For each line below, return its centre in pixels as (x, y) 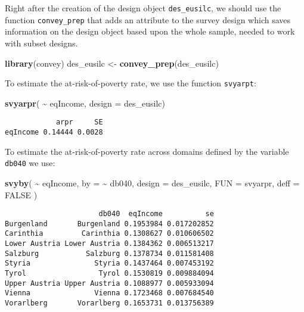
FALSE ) (21, 194)
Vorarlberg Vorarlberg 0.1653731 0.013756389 (109, 303)
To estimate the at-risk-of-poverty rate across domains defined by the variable (147, 151)
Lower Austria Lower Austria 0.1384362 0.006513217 (109, 244)
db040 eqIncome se (156, 214)
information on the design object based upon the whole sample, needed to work (150, 31)
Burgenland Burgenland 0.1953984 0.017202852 (109, 224)
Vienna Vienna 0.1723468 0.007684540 (109, 293)
